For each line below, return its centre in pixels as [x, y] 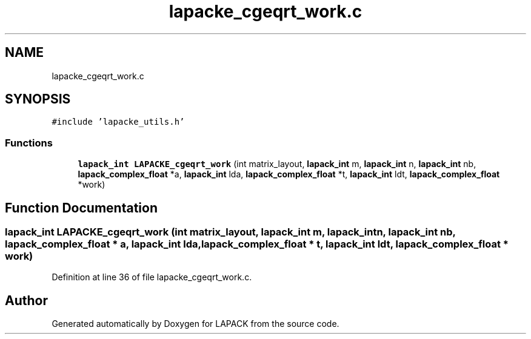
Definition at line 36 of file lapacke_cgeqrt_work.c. [152, 277]
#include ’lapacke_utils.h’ [118, 122]
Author [26, 300]
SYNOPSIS [38, 99]
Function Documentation [81, 208]
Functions [29, 143]
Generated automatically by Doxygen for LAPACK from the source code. [195, 324]
